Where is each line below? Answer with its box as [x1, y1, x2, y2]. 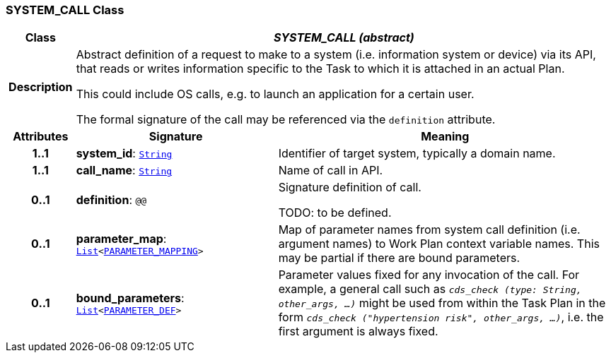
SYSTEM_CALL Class [6, 3, 124, 17]
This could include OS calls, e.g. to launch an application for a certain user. [76, 87, 475, 102]
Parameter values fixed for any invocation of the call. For [278, 268, 580, 282]
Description [8, 80, 73, 95]
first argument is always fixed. [278, 324, 438, 339]
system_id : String [76, 146, 173, 161]
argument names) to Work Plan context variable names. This [278, 237, 600, 251]
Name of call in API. [278, 163, 383, 178]
